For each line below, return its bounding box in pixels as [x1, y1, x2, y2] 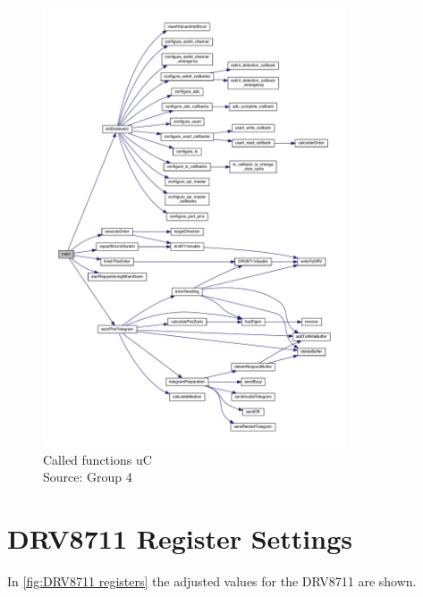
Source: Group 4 [43, 467, 132, 486]
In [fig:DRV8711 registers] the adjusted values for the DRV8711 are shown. [7, 571, 417, 590]
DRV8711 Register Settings [7, 519, 352, 556]
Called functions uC [43, 450, 152, 468]
